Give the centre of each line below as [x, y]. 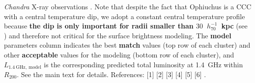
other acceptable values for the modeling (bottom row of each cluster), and [119, 54]
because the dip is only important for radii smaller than [99, 26]
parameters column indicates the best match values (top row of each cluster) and [127, 45]
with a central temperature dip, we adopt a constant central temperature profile [125, 16]
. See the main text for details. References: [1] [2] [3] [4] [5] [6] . [112, 74]
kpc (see [234, 26]
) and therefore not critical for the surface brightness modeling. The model [118, 35]
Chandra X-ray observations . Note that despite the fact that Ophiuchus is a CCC [128, 6]
